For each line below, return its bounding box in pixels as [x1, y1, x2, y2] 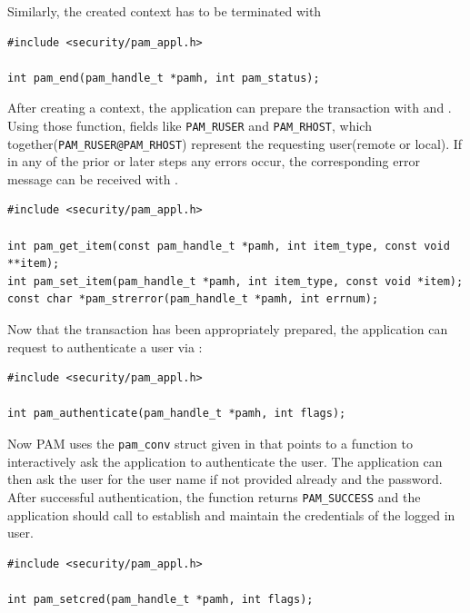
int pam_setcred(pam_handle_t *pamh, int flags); [7, 592, 314, 606]
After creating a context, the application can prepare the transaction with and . [7, 98, 452, 117]
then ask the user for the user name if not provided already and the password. [7, 470, 443, 489]
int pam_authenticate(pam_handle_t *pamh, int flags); [7, 407, 346, 420]
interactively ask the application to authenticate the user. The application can [7, 451, 443, 470]
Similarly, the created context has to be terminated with [7, 2, 322, 20]
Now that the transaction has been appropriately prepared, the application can [7, 320, 448, 339]
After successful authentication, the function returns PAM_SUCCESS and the [7, 487, 421, 506]
